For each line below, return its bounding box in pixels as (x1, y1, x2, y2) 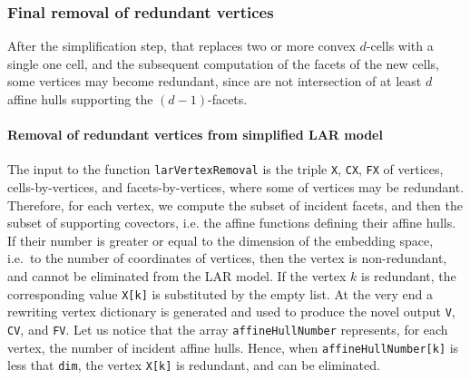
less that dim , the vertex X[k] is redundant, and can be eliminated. (7, 356, 380, 375)
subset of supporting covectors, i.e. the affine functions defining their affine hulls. (7, 213, 456, 232)
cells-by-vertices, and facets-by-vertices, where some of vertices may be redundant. (7, 178, 465, 197)
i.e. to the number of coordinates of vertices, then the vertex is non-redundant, (7, 248, 447, 268)
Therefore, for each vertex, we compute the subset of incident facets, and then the (7, 195, 464, 214)
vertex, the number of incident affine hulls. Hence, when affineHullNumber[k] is (7, 337, 459, 356)
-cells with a (366, 36, 434, 55)
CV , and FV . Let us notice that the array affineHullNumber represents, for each (7, 319, 448, 338)
